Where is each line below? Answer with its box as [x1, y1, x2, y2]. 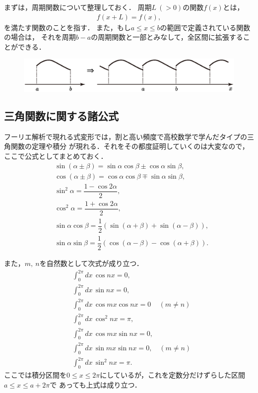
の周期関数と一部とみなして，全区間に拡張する [91, 32, 243, 42]
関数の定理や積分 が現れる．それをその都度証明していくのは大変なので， [10, 141, 249, 151]
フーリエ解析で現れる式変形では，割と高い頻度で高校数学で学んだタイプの [4, 131, 247, 141]
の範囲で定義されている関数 [160, 22, 251, 32]
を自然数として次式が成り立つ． [39, 258, 143, 268]
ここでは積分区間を [4, 369, 66, 380]
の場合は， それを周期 [4, 32, 76, 42]
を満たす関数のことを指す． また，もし [4, 22, 131, 32]
